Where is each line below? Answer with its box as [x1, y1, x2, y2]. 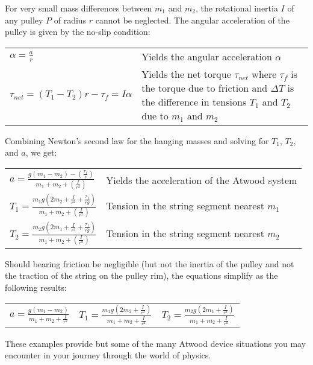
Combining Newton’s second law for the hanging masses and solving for [5, 134, 269, 147]
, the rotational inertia [195, 2, 278, 14]
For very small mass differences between [5, 2, 152, 14]
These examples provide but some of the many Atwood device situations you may [5, 337, 306, 349]
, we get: [25, 146, 57, 159]
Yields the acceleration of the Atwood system [106, 173, 297, 187]
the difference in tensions [141, 94, 247, 109]
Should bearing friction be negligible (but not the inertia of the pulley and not [5, 257, 294, 270]
